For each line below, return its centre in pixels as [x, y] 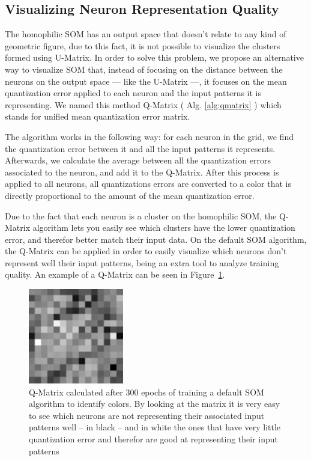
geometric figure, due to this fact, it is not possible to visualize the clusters [143, 45]
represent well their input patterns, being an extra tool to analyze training [142, 262]
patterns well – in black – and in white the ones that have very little [155, 427]
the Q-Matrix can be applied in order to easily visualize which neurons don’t [146, 251]
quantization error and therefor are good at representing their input [154, 439]
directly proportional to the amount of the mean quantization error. [130, 195]
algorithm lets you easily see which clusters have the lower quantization [164, 227]
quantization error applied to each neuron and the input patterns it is [133, 93]
